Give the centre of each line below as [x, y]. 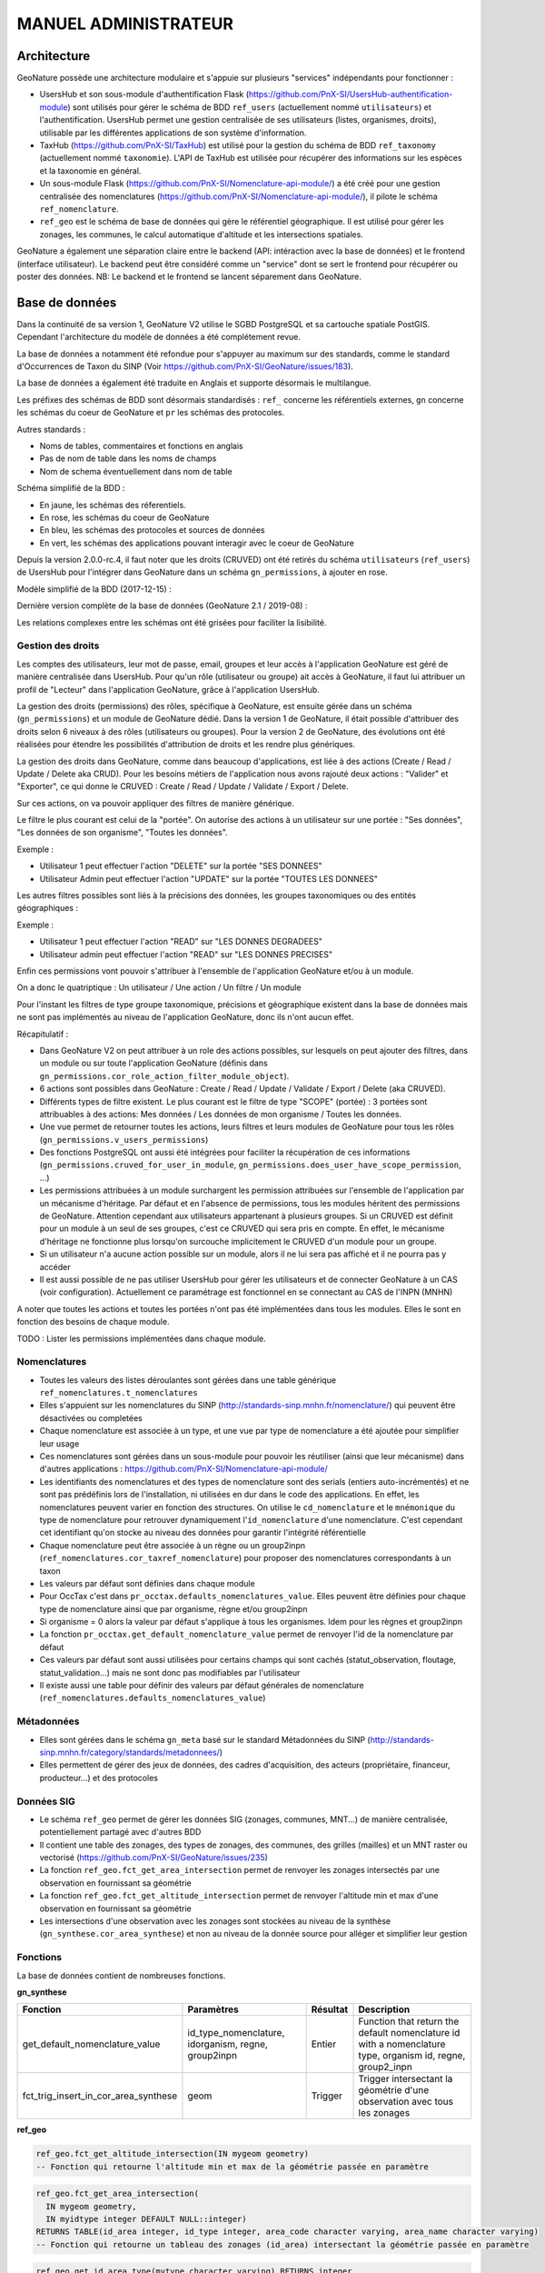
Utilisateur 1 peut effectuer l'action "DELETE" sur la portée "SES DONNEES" [181, 866]
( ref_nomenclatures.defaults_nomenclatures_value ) [153, 1698]
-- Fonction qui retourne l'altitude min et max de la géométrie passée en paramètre [232, 2167]
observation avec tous [406, 2102]
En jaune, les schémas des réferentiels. [113, 505]
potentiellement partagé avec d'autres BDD [120, 1832]
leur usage [59, 1443]
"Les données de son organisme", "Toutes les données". [122, 833]
